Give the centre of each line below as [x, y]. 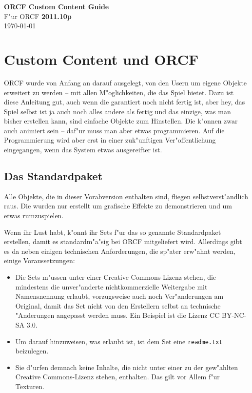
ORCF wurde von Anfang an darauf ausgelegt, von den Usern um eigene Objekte [126, 82]
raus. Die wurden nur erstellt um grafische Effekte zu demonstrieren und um [118, 206]
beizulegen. [32, 351]
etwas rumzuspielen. [34, 216]
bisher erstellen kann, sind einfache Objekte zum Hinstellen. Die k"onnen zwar [121, 121]
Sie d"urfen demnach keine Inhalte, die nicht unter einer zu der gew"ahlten [127, 367]
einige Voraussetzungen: [39, 260]
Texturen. [30, 386]
